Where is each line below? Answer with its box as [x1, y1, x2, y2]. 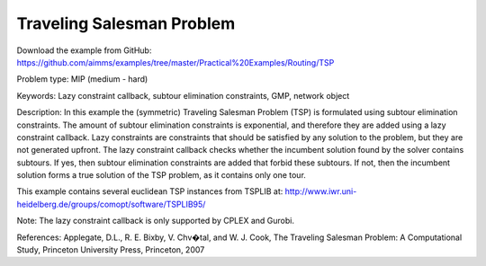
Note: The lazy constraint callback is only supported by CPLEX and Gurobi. [16, 216, 294, 226]
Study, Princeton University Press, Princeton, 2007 [16, 244, 205, 255]
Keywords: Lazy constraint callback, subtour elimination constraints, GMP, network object [16, 90, 350, 101]
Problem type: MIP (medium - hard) [16, 74, 148, 84]
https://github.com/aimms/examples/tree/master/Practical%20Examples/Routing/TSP [16, 57, 335, 67]
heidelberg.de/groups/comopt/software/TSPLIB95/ [16, 199, 206, 209]
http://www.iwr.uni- [284, 186, 357, 197]
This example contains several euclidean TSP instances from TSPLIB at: [16, 186, 283, 197]
